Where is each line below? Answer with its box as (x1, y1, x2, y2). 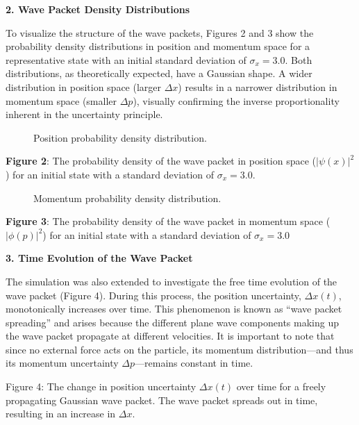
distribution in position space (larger (6, 79, 161, 94)
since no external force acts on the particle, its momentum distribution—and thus (6, 342, 353, 356)
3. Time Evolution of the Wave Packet (6, 251, 193, 265)
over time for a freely (236, 379, 326, 394)
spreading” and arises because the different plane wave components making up (6, 315, 339, 329)
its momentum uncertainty (6, 356, 119, 370)
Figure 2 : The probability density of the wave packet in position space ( (6, 153, 317, 168)
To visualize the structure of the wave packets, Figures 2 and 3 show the (6, 25, 314, 40)
